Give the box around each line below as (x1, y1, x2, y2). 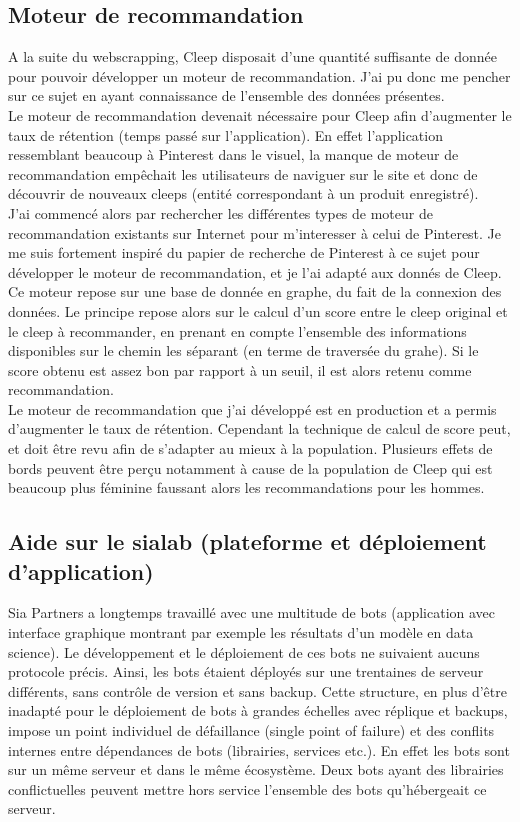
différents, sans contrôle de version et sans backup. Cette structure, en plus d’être (8, 680, 507, 701)
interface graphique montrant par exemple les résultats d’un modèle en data (8, 622, 474, 643)
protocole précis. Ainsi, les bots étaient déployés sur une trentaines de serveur (8, 661, 484, 682)
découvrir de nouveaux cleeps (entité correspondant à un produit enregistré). (8, 183, 479, 204)
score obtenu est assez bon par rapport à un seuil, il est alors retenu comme (8, 359, 472, 380)
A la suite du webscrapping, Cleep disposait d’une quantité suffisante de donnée (8, 46, 497, 67)
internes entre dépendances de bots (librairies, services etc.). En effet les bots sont (8, 739, 510, 760)
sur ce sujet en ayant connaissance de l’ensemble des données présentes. (8, 85, 445, 106)
